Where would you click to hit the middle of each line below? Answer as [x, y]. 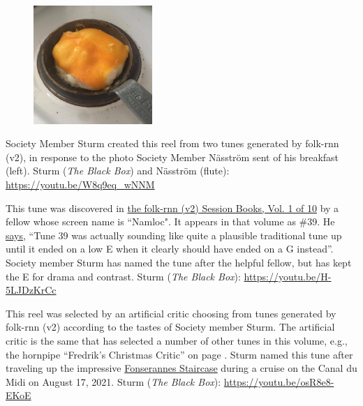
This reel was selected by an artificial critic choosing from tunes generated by [171, 313]
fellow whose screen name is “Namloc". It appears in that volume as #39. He [170, 221]
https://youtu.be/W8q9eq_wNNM [80, 184]
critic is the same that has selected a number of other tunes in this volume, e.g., [177, 340]
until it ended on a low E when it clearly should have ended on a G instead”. [170, 249]
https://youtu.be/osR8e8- [279, 381]
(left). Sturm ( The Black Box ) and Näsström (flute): [118, 171]
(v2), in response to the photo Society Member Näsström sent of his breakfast [172, 157]
